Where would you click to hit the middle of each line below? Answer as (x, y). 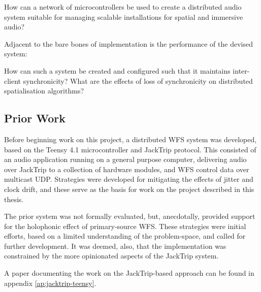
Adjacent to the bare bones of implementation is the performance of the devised (128, 43)
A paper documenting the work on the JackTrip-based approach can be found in (129, 273)
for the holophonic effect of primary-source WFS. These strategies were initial (125, 226)
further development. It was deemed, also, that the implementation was (115, 246)
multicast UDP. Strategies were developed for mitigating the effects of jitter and (129, 179)
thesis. (14, 199)
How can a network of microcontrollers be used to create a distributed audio (123, 7)
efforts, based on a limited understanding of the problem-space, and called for (125, 236)
